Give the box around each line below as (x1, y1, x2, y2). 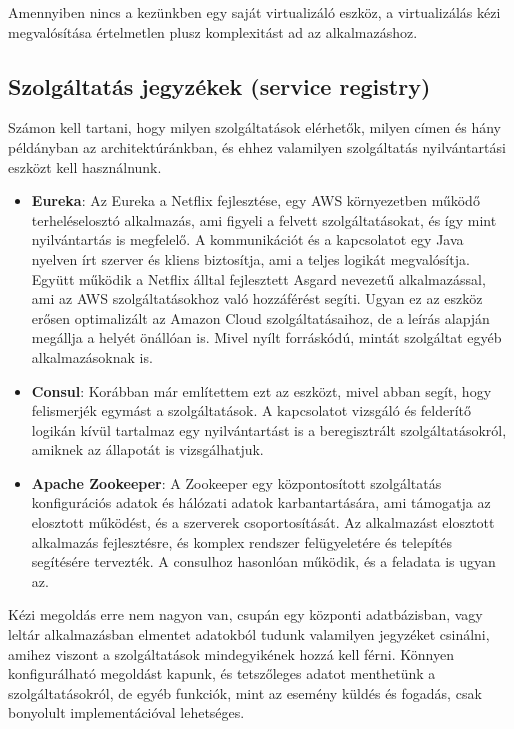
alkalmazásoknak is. (31, 346, 153, 367)
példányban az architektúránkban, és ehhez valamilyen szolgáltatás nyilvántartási (8, 136, 506, 157)
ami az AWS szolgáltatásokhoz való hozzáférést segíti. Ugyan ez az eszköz (31, 288, 483, 309)
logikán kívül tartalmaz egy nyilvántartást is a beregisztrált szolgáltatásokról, (31, 419, 507, 440)
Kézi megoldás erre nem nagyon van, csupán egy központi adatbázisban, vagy (8, 604, 483, 625)
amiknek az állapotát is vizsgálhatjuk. (31, 439, 264, 460)
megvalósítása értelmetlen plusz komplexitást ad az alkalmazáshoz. (8, 21, 418, 42)
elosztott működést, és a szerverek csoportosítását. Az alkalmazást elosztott (31, 512, 495, 533)
